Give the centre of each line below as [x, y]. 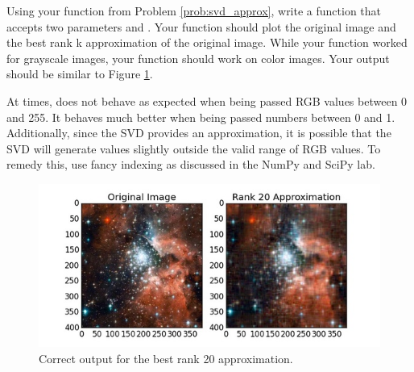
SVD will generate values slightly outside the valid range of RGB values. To [194, 148]
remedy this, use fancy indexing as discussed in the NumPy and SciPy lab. [191, 164]
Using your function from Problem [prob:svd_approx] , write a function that [194, 10]
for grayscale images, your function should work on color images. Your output [198, 58]
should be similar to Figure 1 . [80, 74]
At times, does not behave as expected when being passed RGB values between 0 [207, 100]
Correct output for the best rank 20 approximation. [166, 358]
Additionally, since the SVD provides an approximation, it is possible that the [199, 133]
